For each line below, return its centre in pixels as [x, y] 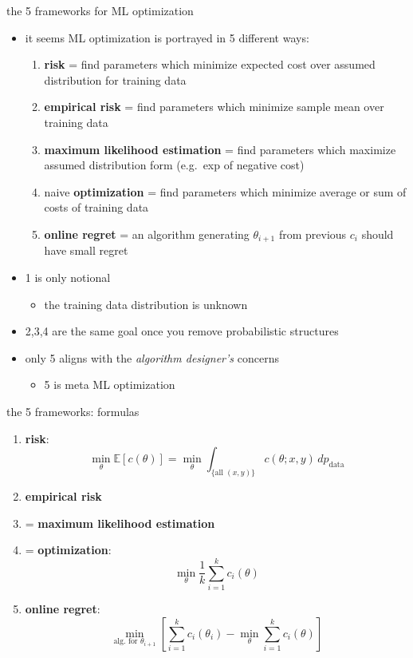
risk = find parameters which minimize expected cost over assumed [210, 64]
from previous [313, 234]
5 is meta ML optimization [110, 384]
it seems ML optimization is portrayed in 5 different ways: [167, 37]
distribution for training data [115, 79]
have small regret [86, 250]
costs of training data [96, 207]
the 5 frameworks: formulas [73, 411]
